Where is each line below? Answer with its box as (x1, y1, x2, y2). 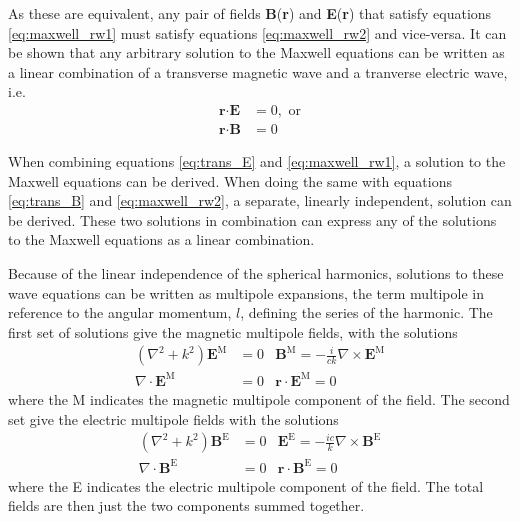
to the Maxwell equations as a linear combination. (8, 229, 315, 250)
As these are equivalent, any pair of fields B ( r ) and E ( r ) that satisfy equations (8, 3, 492, 23)
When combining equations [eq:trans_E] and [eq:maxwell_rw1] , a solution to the (8, 151, 506, 172)
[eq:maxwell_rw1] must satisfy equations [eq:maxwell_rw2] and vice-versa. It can (8, 22, 507, 43)
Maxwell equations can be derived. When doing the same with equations (8, 170, 452, 191)
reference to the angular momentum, (8, 302, 232, 323)
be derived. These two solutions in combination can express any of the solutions (8, 209, 497, 230)
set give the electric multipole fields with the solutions (8, 408, 339, 429)
